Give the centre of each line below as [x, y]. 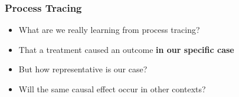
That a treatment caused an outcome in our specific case [126, 49]
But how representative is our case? [83, 69]
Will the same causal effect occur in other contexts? [112, 89]
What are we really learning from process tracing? [109, 30]
